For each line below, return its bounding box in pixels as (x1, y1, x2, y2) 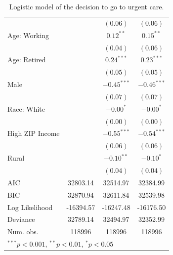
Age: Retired (7, 54, 46, 65)
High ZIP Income (7, 128, 60, 138)
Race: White (7, 103, 45, 114)
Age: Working (7, 30, 49, 40)
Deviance (7, 214, 35, 224)
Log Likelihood (7, 202, 53, 212)
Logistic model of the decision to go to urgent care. (9, 1, 164, 11)
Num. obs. (7, 226, 39, 237)
